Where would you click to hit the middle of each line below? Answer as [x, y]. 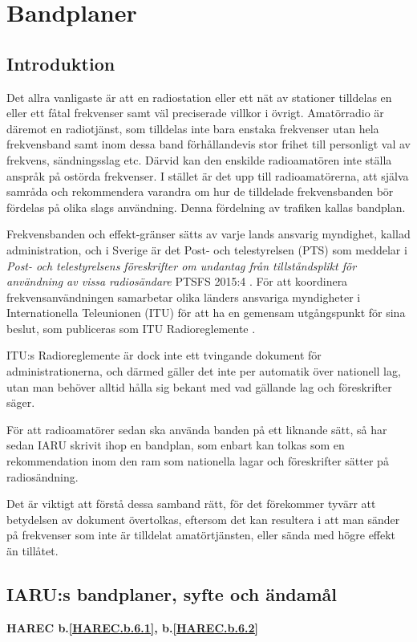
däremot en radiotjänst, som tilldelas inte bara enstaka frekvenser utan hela [193, 128]
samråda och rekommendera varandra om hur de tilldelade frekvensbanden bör [200, 191]
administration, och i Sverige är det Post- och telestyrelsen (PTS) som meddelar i [207, 249]
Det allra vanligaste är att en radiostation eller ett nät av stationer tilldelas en [199, 97]
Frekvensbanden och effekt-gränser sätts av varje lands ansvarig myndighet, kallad [208, 234]
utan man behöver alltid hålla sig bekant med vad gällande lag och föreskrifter [199, 386]
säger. [21, 402]
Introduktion [61, 63]
